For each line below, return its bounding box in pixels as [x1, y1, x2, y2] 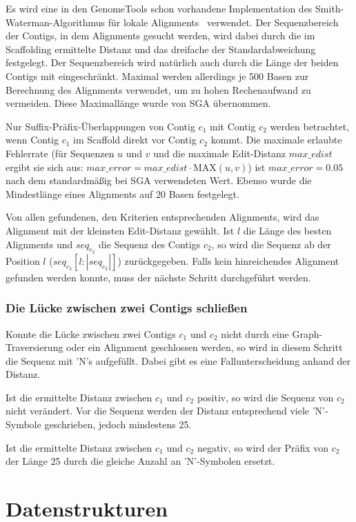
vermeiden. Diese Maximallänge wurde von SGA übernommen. [6, 96, 271, 110]
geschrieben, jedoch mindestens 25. [44, 417, 192, 432]
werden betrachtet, [270, 119, 349, 133]
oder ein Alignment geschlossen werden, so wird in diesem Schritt [66, 340, 343, 354]
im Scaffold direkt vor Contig [73, 132, 197, 147]
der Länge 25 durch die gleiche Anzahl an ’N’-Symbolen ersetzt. [6, 454, 275, 468]
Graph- [292, 326, 323, 341]
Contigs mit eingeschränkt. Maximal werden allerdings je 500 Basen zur [6, 68, 309, 83]
